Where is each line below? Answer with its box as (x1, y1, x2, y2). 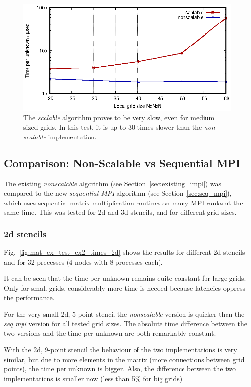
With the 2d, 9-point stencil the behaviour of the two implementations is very (4, 344, 237, 354)
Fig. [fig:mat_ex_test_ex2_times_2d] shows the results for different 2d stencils (4, 247, 245, 257)
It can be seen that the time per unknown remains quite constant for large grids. (4, 273, 246, 283)
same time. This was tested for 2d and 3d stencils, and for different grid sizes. (4, 207, 237, 217)
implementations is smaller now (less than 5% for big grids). (4, 373, 184, 383)
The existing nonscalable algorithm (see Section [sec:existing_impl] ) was (4, 178, 222, 188)
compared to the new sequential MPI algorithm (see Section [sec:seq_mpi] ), (4, 188, 232, 198)
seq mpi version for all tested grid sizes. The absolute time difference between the (4, 318, 248, 328)
